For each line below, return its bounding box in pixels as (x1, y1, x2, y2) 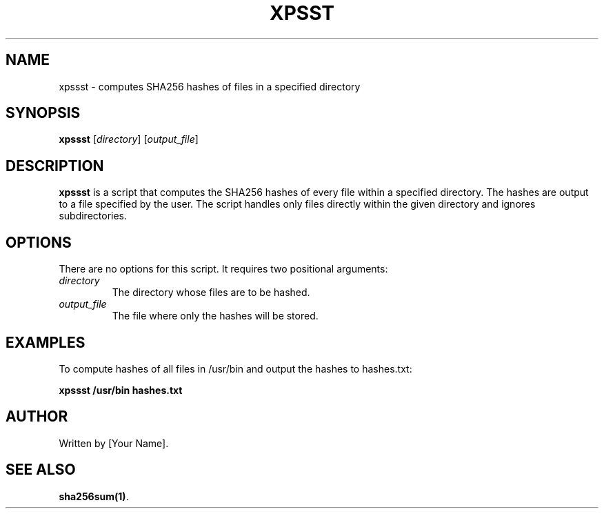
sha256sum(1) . (59, 490, 129, 502)
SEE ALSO (6, 461, 76, 479)
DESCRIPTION (6, 157, 104, 175)
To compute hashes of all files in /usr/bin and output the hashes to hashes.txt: (59, 362, 412, 375)
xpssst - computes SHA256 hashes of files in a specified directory (59, 80, 361, 92)
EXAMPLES (6, 333, 85, 351)
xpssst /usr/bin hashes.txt (59, 384, 183, 396)
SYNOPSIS (6, 104, 81, 122)
